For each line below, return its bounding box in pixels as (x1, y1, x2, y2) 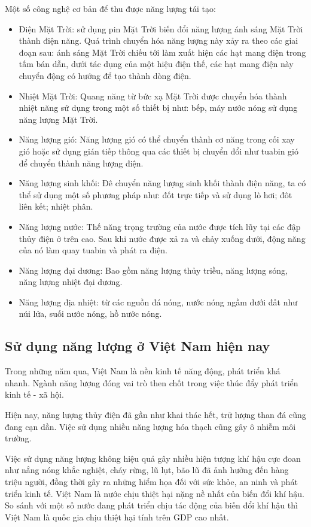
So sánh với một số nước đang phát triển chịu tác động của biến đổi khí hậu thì (5, 499, 298, 511)
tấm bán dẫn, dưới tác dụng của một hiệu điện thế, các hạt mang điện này (19, 57, 294, 70)
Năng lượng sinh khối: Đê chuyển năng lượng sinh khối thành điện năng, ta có (19, 177, 306, 189)
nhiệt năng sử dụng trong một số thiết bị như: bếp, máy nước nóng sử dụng (19, 101, 298, 114)
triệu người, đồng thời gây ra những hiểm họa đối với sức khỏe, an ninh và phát (5, 475, 298, 488)
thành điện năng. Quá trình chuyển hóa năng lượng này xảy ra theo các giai (19, 34, 298, 47)
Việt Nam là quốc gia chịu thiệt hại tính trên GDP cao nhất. (5, 510, 229, 523)
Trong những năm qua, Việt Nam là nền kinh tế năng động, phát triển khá (5, 365, 280, 377)
